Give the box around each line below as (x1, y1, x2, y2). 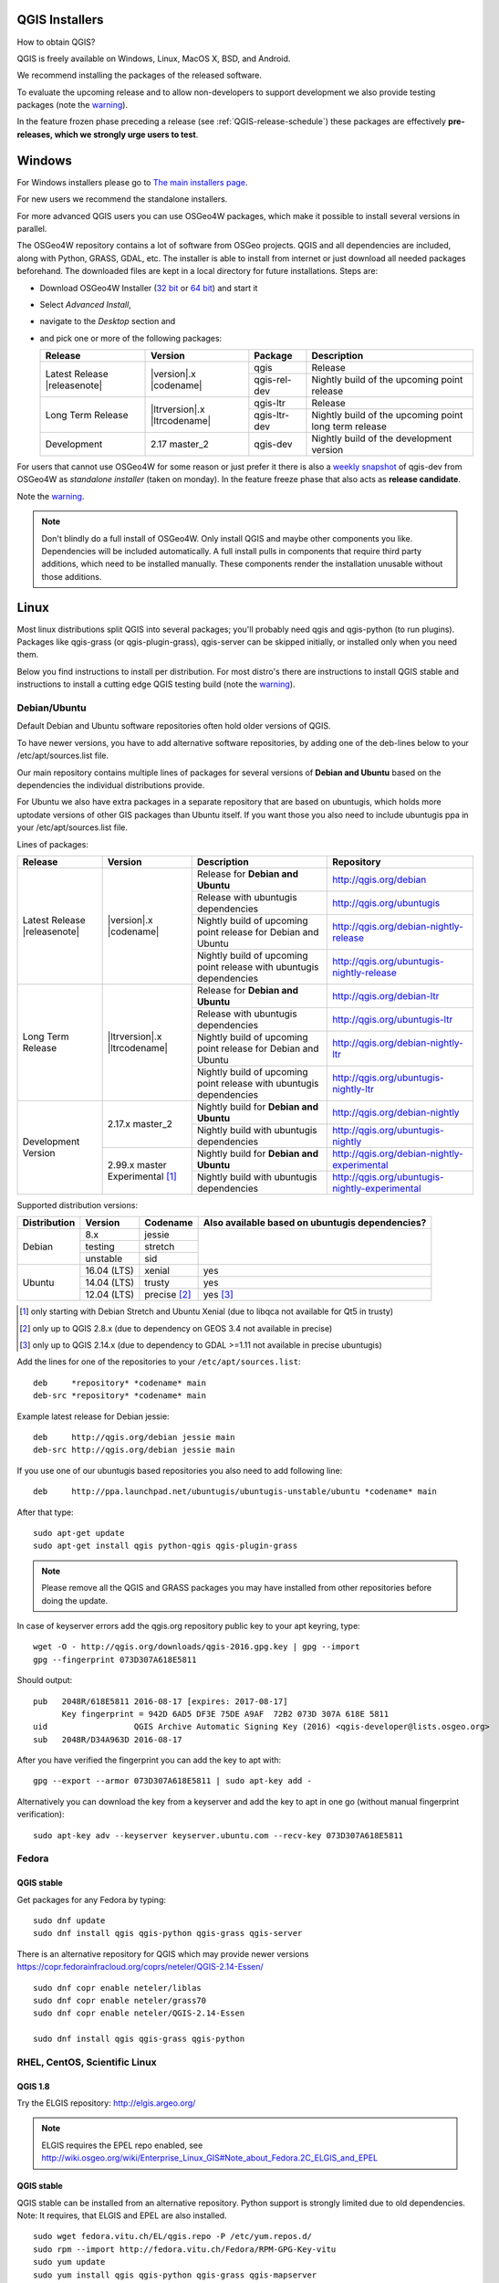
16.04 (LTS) (85, 1265, 134, 1278)
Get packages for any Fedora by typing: (16, 1894, 167, 1905)
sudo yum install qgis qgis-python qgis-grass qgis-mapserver (33, 2269, 317, 2280)
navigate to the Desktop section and (39, 316, 176, 327)
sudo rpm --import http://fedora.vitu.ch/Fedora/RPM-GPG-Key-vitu (33, 2244, 337, 2255)
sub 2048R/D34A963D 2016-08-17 (33, 1734, 182, 1744)
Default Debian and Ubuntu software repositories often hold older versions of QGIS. (16, 721, 332, 731)
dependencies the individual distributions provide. (16, 779, 205, 790)
